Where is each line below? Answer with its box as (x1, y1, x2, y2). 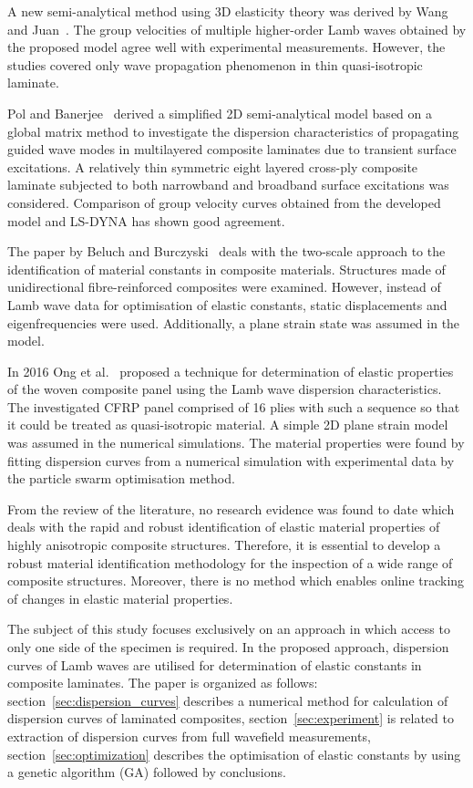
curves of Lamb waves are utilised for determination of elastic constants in (7, 655, 422, 674)
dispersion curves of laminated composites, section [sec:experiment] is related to (7, 709, 454, 728)
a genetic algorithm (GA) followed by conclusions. (7, 762, 286, 782)
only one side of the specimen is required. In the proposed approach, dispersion (7, 638, 449, 656)
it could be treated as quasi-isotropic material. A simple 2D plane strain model (7, 415, 448, 434)
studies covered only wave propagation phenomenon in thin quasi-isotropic (7, 55, 423, 74)
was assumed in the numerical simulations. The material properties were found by (7, 433, 465, 452)
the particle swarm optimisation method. (7, 469, 235, 488)
